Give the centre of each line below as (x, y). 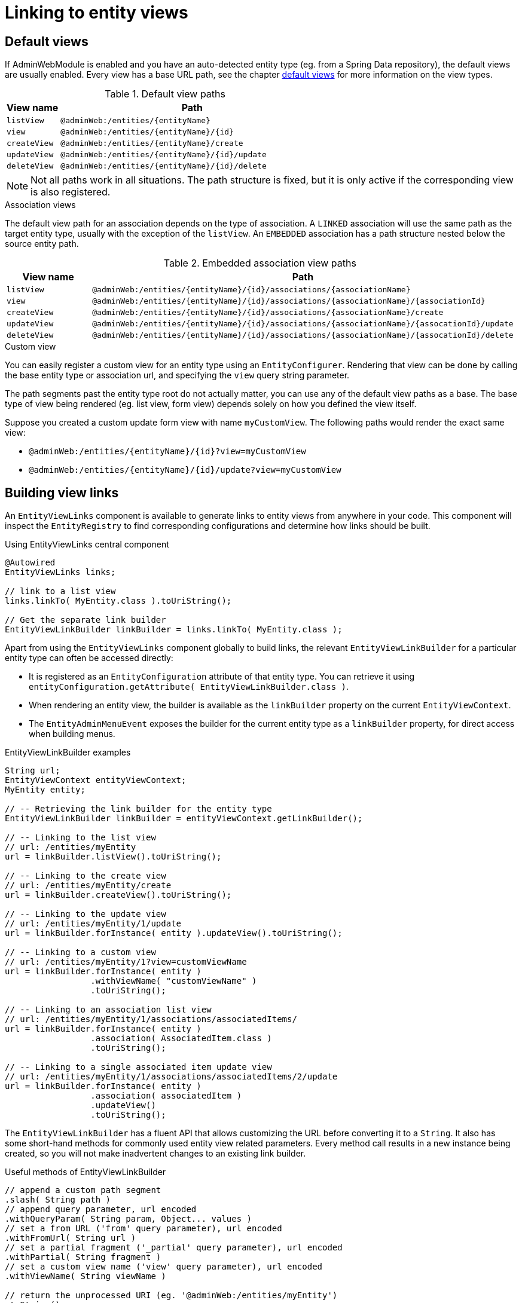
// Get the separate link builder (86, 620)
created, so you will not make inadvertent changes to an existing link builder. (155, 1154)
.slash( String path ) (58, 1200)
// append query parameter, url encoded (101, 1209)
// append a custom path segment (83, 1190)
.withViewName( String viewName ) (86, 1276)
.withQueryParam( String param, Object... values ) (129, 1219)
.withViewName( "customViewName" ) (174, 981)
